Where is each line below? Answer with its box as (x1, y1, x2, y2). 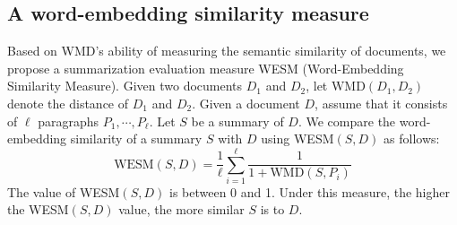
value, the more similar (118, 200, 245, 219)
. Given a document (192, 93, 300, 112)
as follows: (384, 129, 440, 148)
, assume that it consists (315, 93, 448, 112)
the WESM (7, 200, 69, 219)
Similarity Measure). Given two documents (7, 76, 243, 95)
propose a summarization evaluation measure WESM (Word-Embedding (7, 58, 404, 77)
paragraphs (38, 111, 99, 130)
